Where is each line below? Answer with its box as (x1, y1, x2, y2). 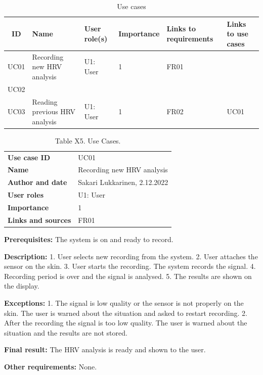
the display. (4, 280, 39, 291)
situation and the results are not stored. (4, 327, 127, 338)
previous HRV (32, 106, 76, 117)
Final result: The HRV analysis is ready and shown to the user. (4, 344, 206, 355)
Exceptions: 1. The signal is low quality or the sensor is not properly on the (4, 297, 244, 308)
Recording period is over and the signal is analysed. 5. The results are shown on (4, 270, 252, 281)
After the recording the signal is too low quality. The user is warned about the (4, 317, 247, 328)
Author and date (8, 177, 67, 187)
